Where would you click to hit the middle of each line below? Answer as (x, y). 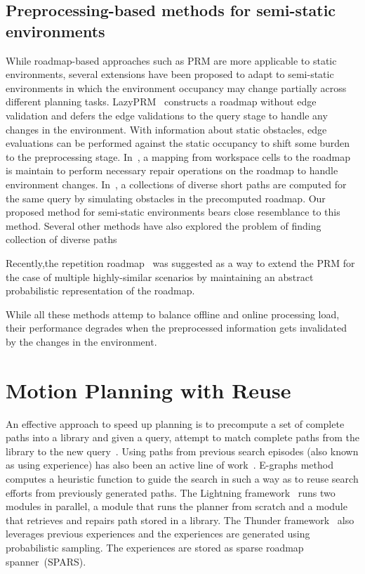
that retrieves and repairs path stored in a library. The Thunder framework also (180, 520)
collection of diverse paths (61, 239)
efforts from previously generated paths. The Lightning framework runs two (171, 492)
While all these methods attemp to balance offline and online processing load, (173, 314)
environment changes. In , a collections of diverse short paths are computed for (176, 184)
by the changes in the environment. (81, 341)
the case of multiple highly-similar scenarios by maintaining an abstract (160, 276)
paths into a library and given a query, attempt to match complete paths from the (182, 437)
